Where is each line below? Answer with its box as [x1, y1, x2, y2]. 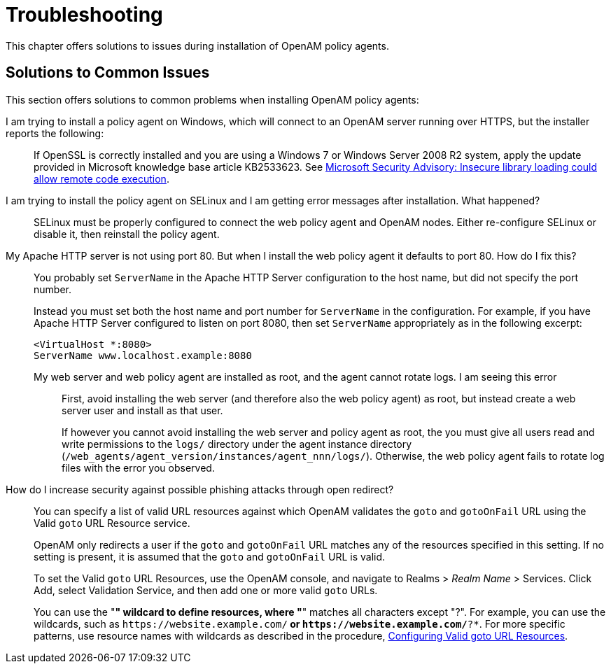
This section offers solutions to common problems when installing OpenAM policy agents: [6, 93, 419, 106]
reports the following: [6, 127, 104, 139]
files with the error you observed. [62, 461, 215, 474]
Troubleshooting [6, 3, 163, 27]
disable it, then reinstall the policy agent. [34, 227, 220, 240]
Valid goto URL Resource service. [34, 516, 190, 529]
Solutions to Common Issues [6, 64, 210, 82]
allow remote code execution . [34, 172, 169, 185]
